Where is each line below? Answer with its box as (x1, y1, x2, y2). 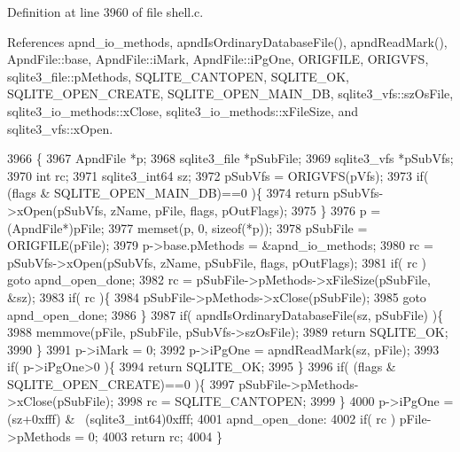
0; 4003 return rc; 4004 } (88, 426, 222, 445)
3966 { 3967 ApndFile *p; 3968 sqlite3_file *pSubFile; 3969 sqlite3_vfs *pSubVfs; (7, 149, 454, 168)
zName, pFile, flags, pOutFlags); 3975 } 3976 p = (110, 200, 381, 219)
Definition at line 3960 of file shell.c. (7, 3, 204, 20)
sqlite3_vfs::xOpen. (7, 119, 113, 137)
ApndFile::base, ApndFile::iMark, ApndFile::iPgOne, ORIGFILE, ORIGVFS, (7, 50, 429, 68)
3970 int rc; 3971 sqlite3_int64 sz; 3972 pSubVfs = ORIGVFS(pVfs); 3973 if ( (7, 166, 429, 184)
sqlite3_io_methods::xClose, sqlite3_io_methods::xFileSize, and (7, 101, 359, 120)
